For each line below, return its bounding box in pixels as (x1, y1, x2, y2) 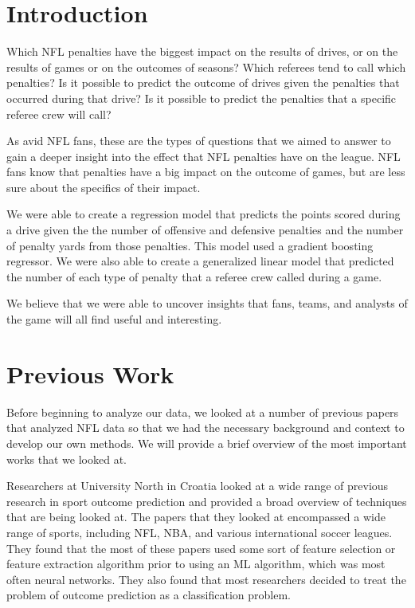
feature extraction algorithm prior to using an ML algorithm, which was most (6, 555, 386, 572)
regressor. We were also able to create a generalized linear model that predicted (6, 253, 394, 269)
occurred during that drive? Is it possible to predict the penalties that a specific (6, 89, 397, 106)
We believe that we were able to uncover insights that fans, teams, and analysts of (6, 295, 408, 312)
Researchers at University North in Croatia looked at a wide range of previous (6, 477, 389, 494)
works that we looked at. (6, 450, 127, 467)
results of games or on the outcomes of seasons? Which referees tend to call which (6, 58, 406, 75)
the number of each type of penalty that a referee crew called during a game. (6, 268, 382, 284)
